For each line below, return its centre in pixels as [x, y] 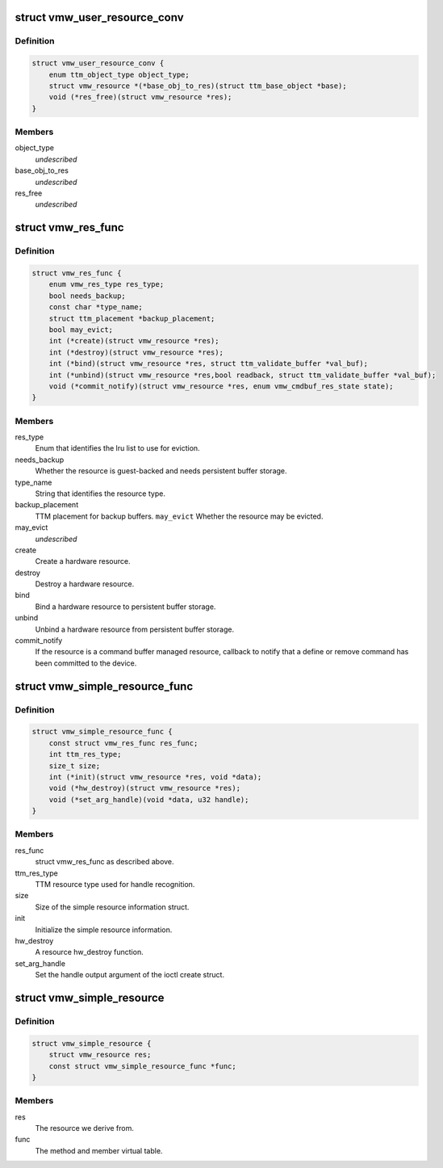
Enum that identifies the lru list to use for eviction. [118, 448]
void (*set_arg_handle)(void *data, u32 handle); [149, 799]
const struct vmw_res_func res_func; [123, 743]
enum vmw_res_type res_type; [107, 284]
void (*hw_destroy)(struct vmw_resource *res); [145, 788]
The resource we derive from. [85, 1128]
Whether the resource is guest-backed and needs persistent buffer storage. [161, 471]
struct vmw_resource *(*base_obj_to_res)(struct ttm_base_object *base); [198, 86]
